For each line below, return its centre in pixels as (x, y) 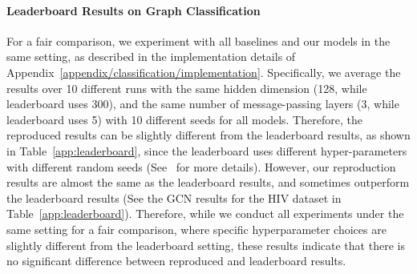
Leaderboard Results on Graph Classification (134, 10)
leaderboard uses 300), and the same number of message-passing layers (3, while (203, 104)
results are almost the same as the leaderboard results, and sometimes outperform (208, 182)
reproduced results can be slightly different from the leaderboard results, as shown (208, 135)
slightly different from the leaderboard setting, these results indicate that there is (206, 245)
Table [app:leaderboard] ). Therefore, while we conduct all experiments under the (205, 214)
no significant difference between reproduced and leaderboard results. (176, 261)
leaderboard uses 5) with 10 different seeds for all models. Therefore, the (184, 119)
